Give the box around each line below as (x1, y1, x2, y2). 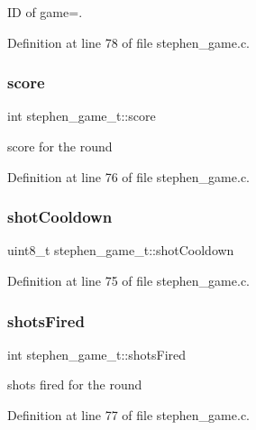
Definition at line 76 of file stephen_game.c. (7, 167, 250, 186)
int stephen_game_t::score (7, 106, 156, 125)
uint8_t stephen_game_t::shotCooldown (7, 241, 234, 260)
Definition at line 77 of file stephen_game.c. (7, 406, 250, 424)
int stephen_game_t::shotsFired (7, 344, 187, 363)
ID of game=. (7, 3, 83, 21)
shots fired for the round (7, 375, 142, 394)
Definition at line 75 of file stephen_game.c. (7, 271, 250, 289)
